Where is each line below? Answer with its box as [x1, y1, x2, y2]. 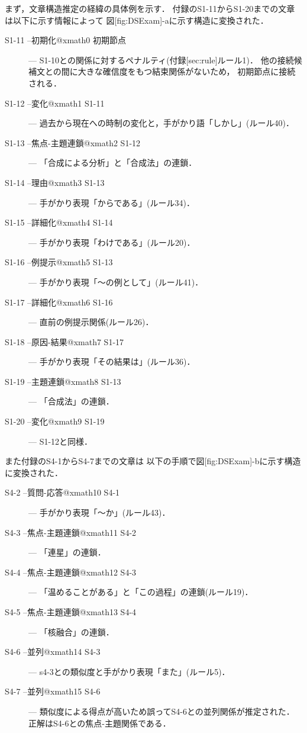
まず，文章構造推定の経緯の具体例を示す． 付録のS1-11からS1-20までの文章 [5, 2, 295, 14]
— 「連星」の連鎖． [28, 546, 106, 558]
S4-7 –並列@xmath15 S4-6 [5, 685, 101, 697]
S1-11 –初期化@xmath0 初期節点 [5, 34, 126, 46]
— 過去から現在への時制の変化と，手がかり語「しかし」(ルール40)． [28, 117, 294, 129]
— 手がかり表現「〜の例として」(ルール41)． [28, 275, 203, 288]
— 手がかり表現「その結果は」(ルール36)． [28, 355, 195, 368]
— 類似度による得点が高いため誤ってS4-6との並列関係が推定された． [28, 705, 295, 717]
